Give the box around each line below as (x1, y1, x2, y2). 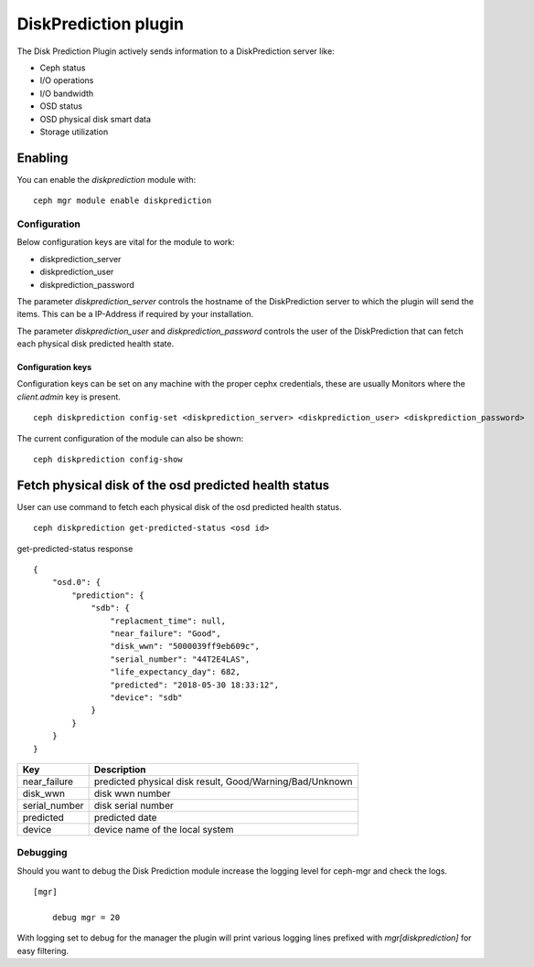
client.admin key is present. (16, 391, 121, 402)
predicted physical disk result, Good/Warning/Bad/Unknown (93, 775, 353, 788)
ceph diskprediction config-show (33, 454, 183, 465)
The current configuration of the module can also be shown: (16, 432, 244, 443)
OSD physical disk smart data (39, 113, 151, 124)
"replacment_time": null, (110, 615, 227, 626)
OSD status (39, 101, 82, 112)
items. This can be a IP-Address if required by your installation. (16, 309, 254, 320)
